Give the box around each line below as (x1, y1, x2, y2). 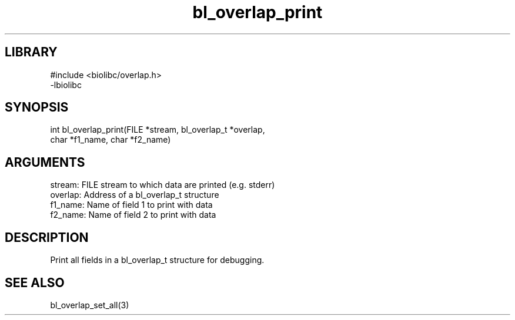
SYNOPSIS (5, 100, 69, 115)
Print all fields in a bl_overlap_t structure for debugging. (50, 255, 265, 265)
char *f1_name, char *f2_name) (50, 134, 171, 145)
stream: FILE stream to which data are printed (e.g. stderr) (50, 180, 275, 190)
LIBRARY (5, 45, 58, 60)
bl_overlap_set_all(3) (50, 299, 129, 310)
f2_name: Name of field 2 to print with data (50, 210, 216, 220)
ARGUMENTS (5, 154, 85, 170)
